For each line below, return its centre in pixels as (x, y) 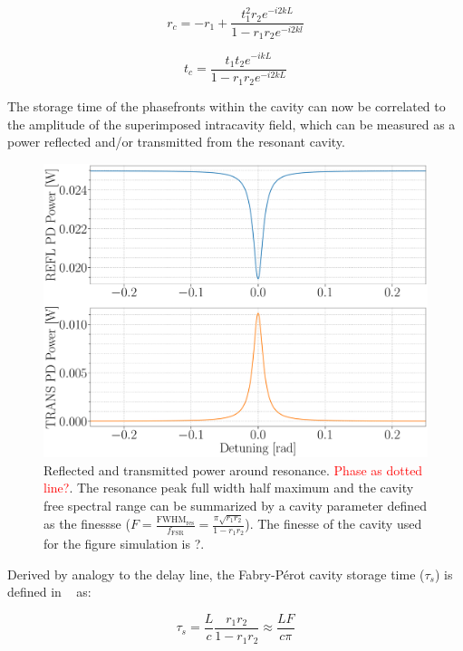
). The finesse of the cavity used (333, 523)
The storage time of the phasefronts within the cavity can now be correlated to (227, 105)
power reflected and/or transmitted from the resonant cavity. (176, 142)
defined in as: (49, 592)
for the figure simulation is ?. (124, 544)
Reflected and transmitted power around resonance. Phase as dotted (233, 469)
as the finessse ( (87, 523)
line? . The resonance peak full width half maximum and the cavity (229, 488)
